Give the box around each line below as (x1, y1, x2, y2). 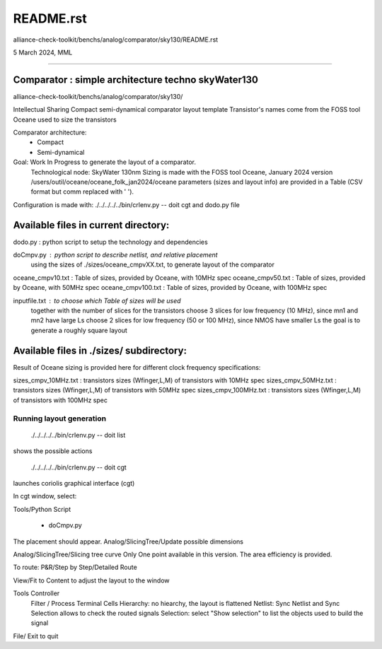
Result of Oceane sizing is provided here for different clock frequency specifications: (13, 363, 261, 371)
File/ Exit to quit (13, 631, 59, 640)
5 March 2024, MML (13, 48, 73, 57)
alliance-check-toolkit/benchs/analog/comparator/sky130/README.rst (13, 35, 219, 44)
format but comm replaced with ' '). (30, 187, 134, 196)
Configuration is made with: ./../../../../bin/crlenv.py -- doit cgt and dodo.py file (13, 200, 240, 209)
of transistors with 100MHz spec (13, 396, 108, 404)
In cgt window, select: (13, 492, 77, 501)
